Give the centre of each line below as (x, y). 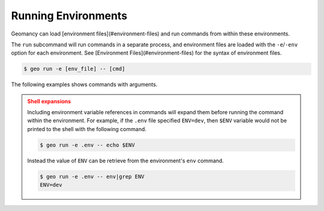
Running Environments (69, 16)
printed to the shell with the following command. (87, 129)
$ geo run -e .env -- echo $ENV (87, 145)
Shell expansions (49, 101)
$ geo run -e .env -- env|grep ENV (92, 176)
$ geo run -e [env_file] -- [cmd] (74, 69)
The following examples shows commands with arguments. (84, 85)
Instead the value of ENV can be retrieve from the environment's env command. (126, 161)
